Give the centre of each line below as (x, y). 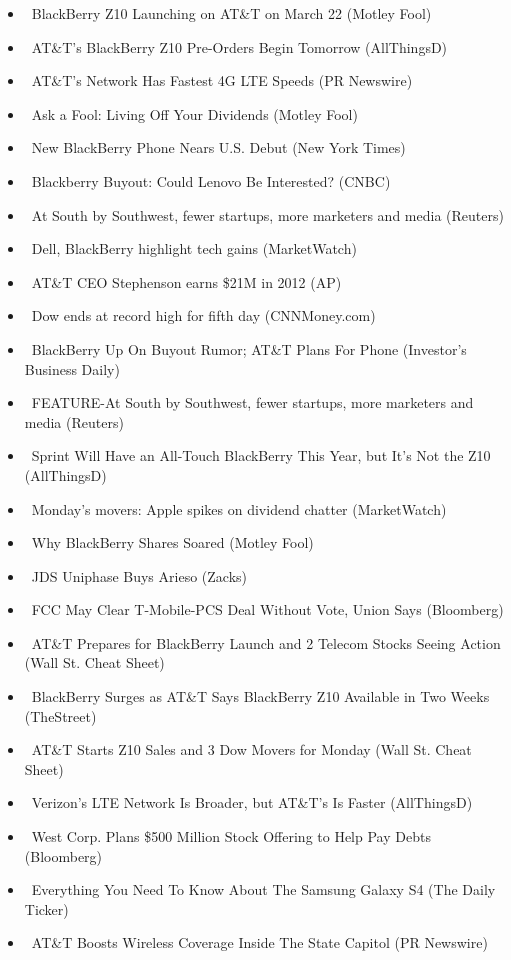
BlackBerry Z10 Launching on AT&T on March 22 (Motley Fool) (231, 13)
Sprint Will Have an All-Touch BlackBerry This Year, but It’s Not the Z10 (261, 455)
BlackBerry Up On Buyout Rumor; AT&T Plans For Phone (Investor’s (249, 348)
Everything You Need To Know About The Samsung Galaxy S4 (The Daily (263, 889)
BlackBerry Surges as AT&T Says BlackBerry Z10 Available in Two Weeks (260, 696)
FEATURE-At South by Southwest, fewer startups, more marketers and (252, 402)
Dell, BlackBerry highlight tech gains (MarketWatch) (194, 248)
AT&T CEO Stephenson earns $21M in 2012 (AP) (186, 281)
